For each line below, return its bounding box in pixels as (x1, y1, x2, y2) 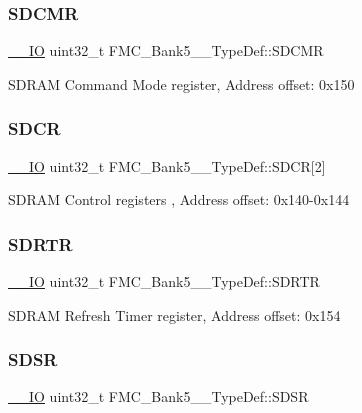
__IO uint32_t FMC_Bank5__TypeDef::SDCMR (8, 40, 324, 61)
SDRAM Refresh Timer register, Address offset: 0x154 (8, 304, 341, 325)
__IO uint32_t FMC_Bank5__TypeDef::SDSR (8, 386, 309, 407)
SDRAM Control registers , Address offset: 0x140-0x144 (8, 189, 350, 210)
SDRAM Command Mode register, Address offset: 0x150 (8, 73, 355, 94)
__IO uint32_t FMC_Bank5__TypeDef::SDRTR (8, 271, 320, 292)
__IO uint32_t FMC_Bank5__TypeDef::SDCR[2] (8, 155, 326, 176)
